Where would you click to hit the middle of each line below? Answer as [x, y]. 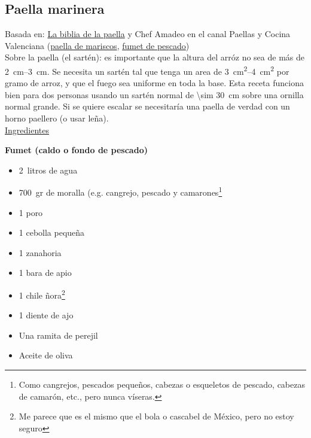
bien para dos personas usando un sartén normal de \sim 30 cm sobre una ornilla [154, 94]
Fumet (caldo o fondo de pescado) [76, 150]
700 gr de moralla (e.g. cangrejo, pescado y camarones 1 [121, 191]
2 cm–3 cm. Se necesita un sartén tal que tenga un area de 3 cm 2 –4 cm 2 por [147, 70]
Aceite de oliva [46, 355]
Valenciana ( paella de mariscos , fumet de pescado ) [97, 45]
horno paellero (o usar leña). [57, 118]
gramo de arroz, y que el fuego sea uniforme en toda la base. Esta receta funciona [154, 83]
